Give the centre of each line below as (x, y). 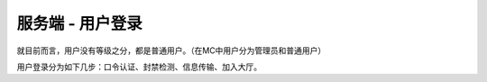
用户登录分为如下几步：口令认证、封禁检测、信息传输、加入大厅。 (139, 67)
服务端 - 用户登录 (80, 23)
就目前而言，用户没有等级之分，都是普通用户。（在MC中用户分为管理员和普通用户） (171, 50)
